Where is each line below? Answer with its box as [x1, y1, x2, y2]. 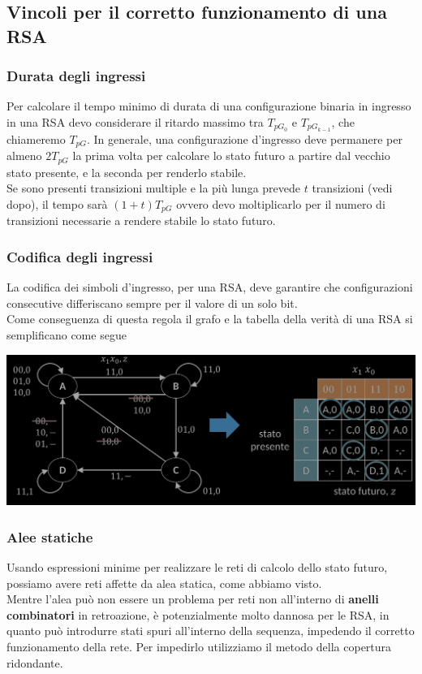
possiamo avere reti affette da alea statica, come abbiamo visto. [6, 574, 322, 591]
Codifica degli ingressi [6, 246, 153, 266]
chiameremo [6, 130, 66, 147]
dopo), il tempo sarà [6, 195, 108, 212]
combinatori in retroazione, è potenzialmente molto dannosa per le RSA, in [6, 606, 390, 623]
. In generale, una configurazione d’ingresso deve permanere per [87, 130, 403, 147]
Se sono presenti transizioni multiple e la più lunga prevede [6, 179, 301, 197]
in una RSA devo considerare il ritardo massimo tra [6, 113, 264, 130]
